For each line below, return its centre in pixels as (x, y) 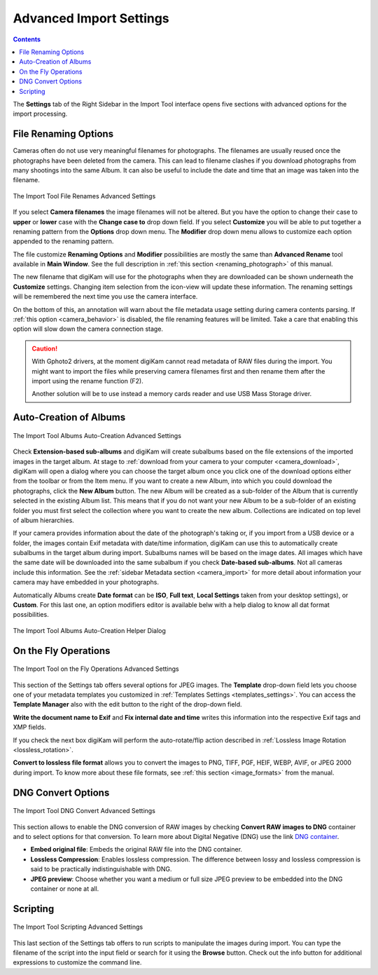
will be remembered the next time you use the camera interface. (105, 296)
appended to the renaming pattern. (63, 241)
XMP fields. (30, 727)
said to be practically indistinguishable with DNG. (101, 869)
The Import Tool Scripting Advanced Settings (78, 927)
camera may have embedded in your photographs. (86, 582)
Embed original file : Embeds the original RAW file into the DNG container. (136, 850)
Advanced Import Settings (91, 18)
